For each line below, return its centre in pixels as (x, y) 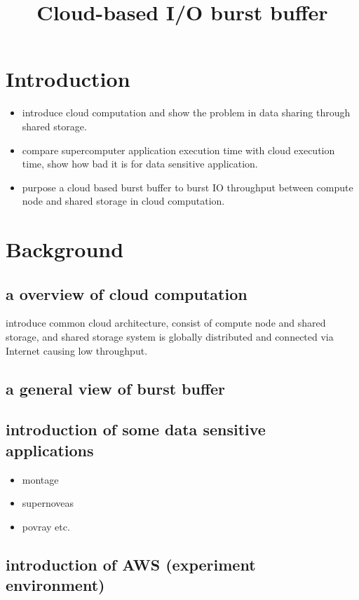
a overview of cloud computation (127, 293)
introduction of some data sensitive (136, 429)
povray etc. (46, 526)
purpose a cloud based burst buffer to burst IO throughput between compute (188, 187)
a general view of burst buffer (116, 388)
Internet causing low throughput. (77, 350)
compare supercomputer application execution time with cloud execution (178, 150)
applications (50, 450)
